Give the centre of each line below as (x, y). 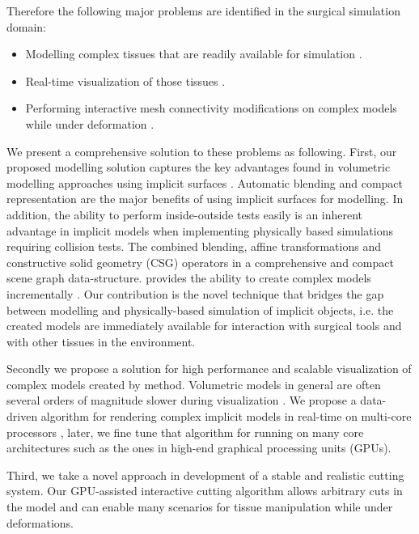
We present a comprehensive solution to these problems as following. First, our (202, 151)
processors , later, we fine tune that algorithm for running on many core (185, 432)
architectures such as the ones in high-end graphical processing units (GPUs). (199, 448)
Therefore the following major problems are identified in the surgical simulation (203, 11)
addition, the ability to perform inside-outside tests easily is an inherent (185, 214)
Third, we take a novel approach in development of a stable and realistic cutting (205, 475)
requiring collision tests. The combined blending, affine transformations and (194, 246)
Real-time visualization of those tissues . (125, 81)
